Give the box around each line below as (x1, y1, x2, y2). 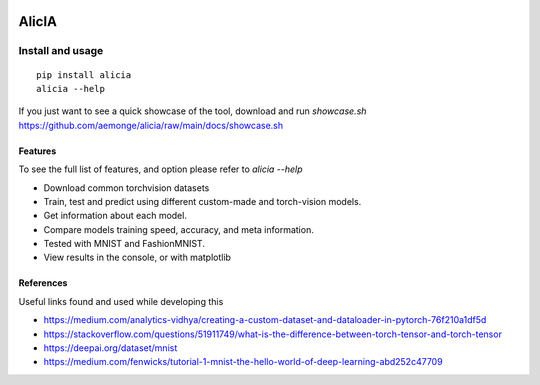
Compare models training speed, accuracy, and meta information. (43, 223, 314, 235)
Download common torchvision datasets (43, 181, 210, 194)
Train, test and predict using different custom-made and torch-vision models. (43, 195, 362, 207)
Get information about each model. (43, 210, 187, 222)
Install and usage (18, 44, 104, 58)
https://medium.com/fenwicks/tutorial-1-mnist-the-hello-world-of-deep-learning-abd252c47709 (43, 356, 444, 368)
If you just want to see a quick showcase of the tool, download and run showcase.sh (18, 105, 367, 117)
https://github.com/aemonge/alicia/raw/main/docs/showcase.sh (18, 119, 284, 131)
